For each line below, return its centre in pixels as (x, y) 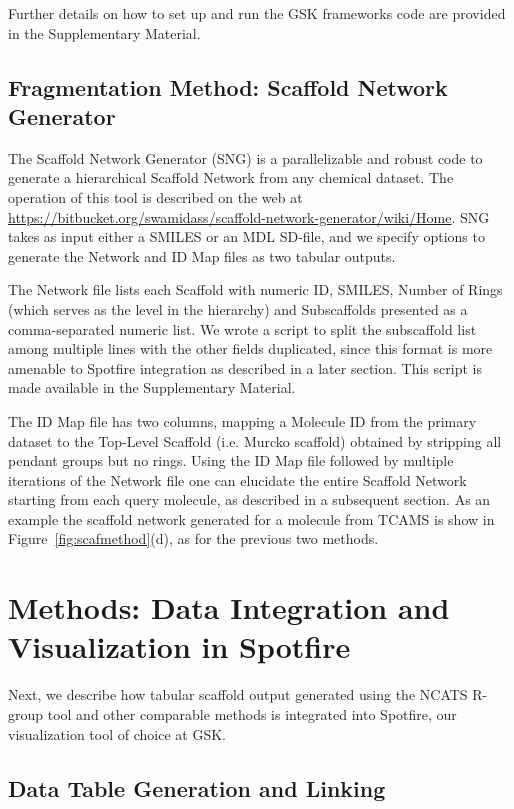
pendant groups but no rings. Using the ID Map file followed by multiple (231, 460)
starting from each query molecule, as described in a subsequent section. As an (249, 499)
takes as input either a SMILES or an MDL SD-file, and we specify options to (246, 236)
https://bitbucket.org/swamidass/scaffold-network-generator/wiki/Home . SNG (249, 216)
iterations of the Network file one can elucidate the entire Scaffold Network (237, 479)
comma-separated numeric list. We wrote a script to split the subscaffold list (242, 328)
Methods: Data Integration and (229, 607)
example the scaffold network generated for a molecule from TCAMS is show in (251, 518)
